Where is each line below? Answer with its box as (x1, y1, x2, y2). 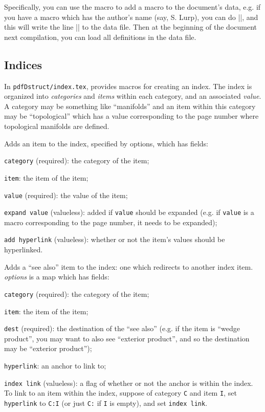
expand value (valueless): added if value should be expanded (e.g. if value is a (4, 207, 254, 218)
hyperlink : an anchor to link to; (4, 360, 106, 371)
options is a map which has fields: (4, 271, 109, 282)
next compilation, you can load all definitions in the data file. (4, 31, 196, 42)
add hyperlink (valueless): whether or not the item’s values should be (4, 234, 225, 245)
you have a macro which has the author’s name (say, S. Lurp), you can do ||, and (4, 11, 258, 22)
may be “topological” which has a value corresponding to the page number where (4, 111, 259, 121)
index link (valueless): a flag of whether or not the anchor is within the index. (4, 377, 253, 388)
